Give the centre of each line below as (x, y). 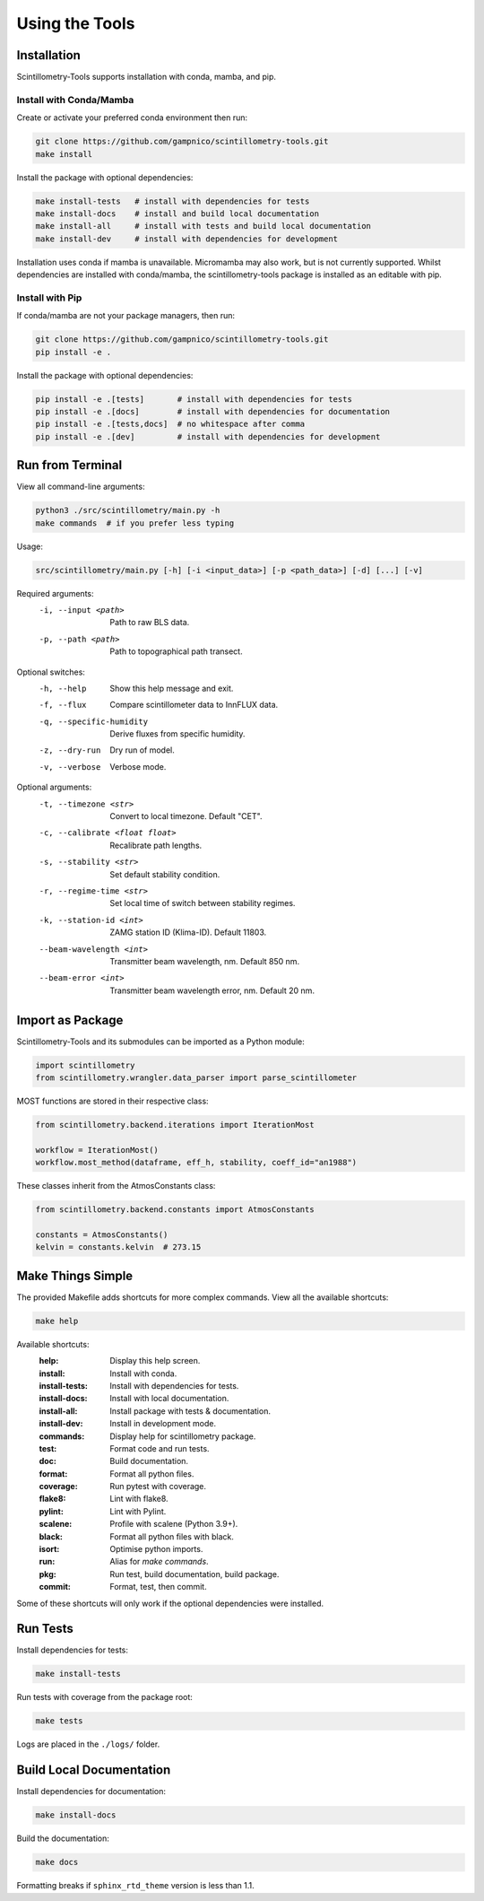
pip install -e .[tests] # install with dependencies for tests (194, 399)
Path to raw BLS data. (150, 623)
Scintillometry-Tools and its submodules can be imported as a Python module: (160, 1042)
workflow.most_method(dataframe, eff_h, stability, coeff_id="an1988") (196, 1163)
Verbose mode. (138, 766)
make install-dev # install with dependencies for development (187, 239)
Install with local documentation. (169, 1399)
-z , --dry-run (70, 750)
